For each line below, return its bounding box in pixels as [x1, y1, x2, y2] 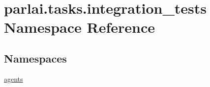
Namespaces [4, 50, 67, 65]
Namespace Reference [4, 17, 155, 37]
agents [4, 73, 23, 84]
